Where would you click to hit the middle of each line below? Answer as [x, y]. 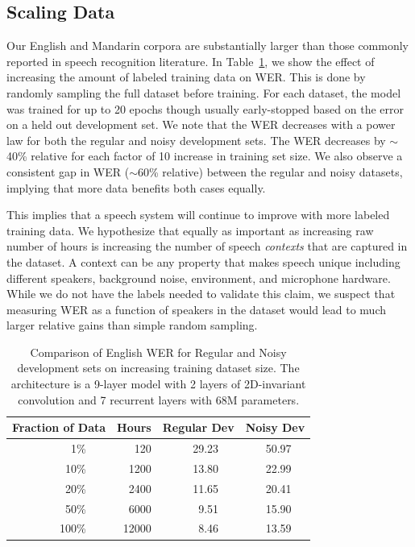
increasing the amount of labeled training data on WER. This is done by [186, 77]
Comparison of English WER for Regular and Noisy [158, 352]
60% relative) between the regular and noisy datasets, [270, 171]
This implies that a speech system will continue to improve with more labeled [198, 215]
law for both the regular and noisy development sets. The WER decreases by [196, 140]
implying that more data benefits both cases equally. [136, 187]
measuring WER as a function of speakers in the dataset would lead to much [197, 309]
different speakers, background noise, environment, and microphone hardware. [199, 278]
